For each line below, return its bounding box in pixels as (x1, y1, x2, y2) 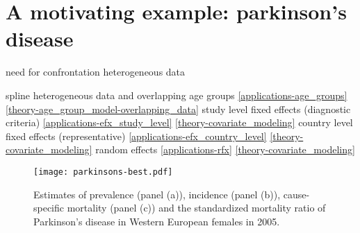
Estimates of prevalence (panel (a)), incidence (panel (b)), (33, 187, 281, 201)
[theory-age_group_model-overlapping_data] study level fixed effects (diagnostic (6, 101, 351, 116)
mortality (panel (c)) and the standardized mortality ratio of (67, 200, 326, 215)
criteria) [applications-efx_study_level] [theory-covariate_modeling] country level (6, 115, 353, 130)
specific (33, 200, 65, 215)
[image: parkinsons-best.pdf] (33, 166, 173, 177)
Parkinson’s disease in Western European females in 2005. (33, 214, 280, 228)
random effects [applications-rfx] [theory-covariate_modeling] (95, 142, 355, 157)
